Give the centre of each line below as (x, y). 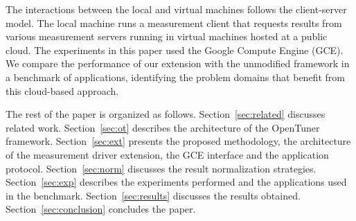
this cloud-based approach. (62, 90)
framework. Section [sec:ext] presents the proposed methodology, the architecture (178, 141)
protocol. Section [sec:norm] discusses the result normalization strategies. (161, 168)
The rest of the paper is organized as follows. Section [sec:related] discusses (166, 114)
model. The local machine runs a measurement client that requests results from (174, 23)
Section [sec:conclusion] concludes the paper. (101, 209)
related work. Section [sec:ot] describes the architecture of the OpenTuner (163, 127)
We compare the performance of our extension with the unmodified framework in (178, 63)
